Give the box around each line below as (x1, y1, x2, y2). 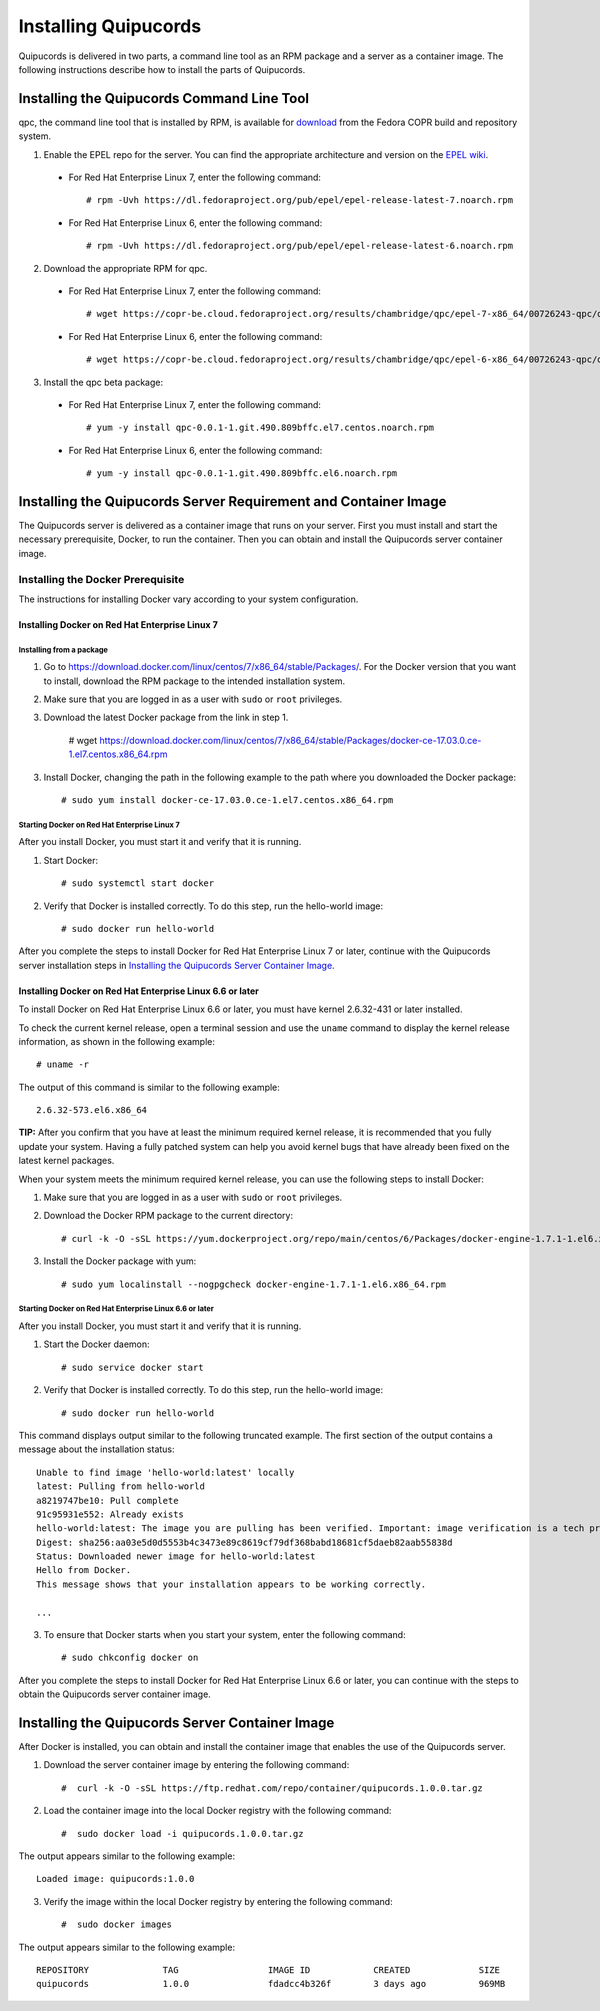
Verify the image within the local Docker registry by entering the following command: (43, 1895, 394, 1907)
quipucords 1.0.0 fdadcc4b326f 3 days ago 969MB (36, 1978, 506, 1990)
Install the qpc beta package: (43, 376, 164, 388)
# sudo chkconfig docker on (61, 1652, 199, 1664)
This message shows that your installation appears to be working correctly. (36, 1578, 427, 1590)
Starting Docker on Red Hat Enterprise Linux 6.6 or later (18, 1304, 214, 1314)
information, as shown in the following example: (18, 1035, 215, 1047)
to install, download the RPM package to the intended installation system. (43, 675, 345, 687)
